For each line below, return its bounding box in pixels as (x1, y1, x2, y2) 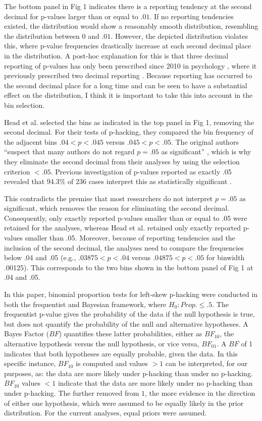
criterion (4, 166, 30, 176)
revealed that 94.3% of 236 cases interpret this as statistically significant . (4, 176, 232, 187)
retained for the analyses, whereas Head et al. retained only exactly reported (4, 222, 241, 233)
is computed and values (75, 358, 148, 369)
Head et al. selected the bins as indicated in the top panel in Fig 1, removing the (4, 116, 254, 127)
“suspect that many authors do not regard (4, 146, 135, 157)
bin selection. (4, 99, 45, 110)
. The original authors (171, 136, 239, 147)
